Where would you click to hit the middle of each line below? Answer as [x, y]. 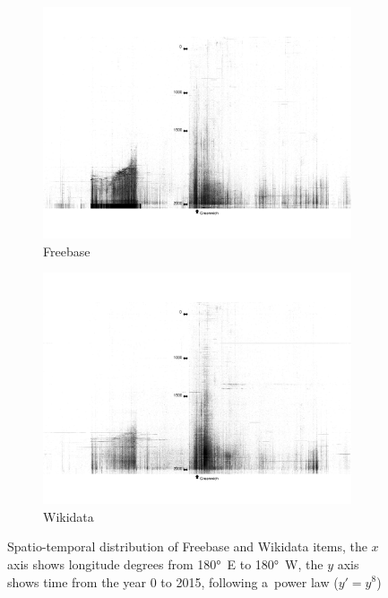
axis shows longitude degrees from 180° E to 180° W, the [165, 563]
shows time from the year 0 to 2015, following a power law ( [173, 581]
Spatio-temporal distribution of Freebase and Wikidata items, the [187, 546]
